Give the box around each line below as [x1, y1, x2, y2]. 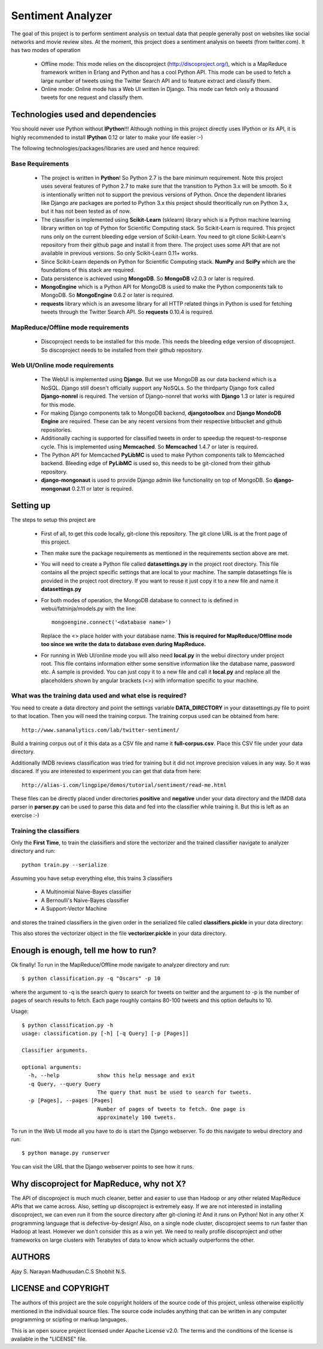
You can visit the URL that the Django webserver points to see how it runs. [11, 1163, 194, 1170]
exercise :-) [11, 811, 39, 819]
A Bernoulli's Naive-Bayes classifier [41, 897, 129, 904]
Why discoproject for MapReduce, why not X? [11, 1178, 187, 1189]
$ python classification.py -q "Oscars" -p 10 [22, 975, 161, 982]
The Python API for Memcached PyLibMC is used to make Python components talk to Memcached [41, 451, 285, 458]
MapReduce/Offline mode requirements [11, 323, 129, 331]
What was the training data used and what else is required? [11, 692, 187, 700]
